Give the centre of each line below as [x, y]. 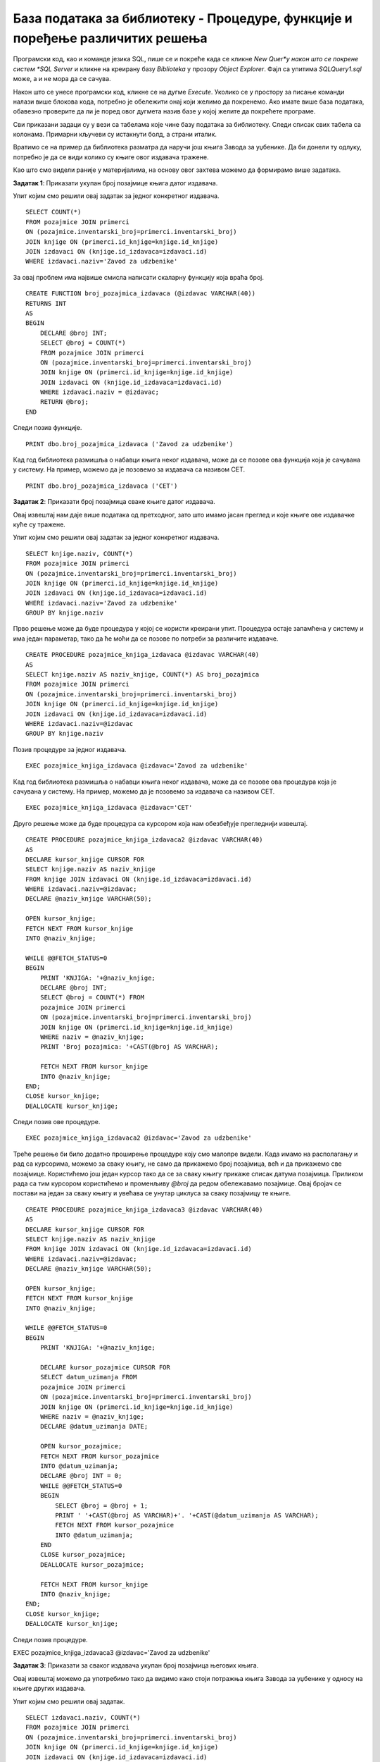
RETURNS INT [46, 303]
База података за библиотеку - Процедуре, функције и [183, 18]
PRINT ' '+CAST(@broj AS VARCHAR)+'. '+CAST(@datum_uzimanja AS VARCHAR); [187, 1515]
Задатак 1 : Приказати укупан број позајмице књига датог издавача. [115, 183]
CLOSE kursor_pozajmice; [83, 1555]
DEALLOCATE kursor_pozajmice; [92, 1564]
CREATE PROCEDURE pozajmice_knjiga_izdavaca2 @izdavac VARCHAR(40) [144, 840]
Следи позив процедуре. [50, 1639]
